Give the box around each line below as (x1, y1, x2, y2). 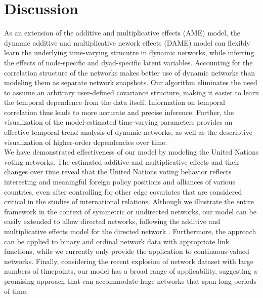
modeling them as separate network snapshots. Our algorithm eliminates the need (4, 77, 257, 88)
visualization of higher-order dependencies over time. (4, 136, 167, 147)
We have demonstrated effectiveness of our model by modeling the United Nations (4, 146, 259, 157)
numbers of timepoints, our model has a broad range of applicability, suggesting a (4, 266, 257, 276)
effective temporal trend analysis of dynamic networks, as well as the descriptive (4, 127, 252, 137)
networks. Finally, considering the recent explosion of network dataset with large (4, 255, 254, 266)
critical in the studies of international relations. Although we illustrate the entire (4, 196, 254, 207)
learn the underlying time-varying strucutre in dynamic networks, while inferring (4, 47, 254, 58)
